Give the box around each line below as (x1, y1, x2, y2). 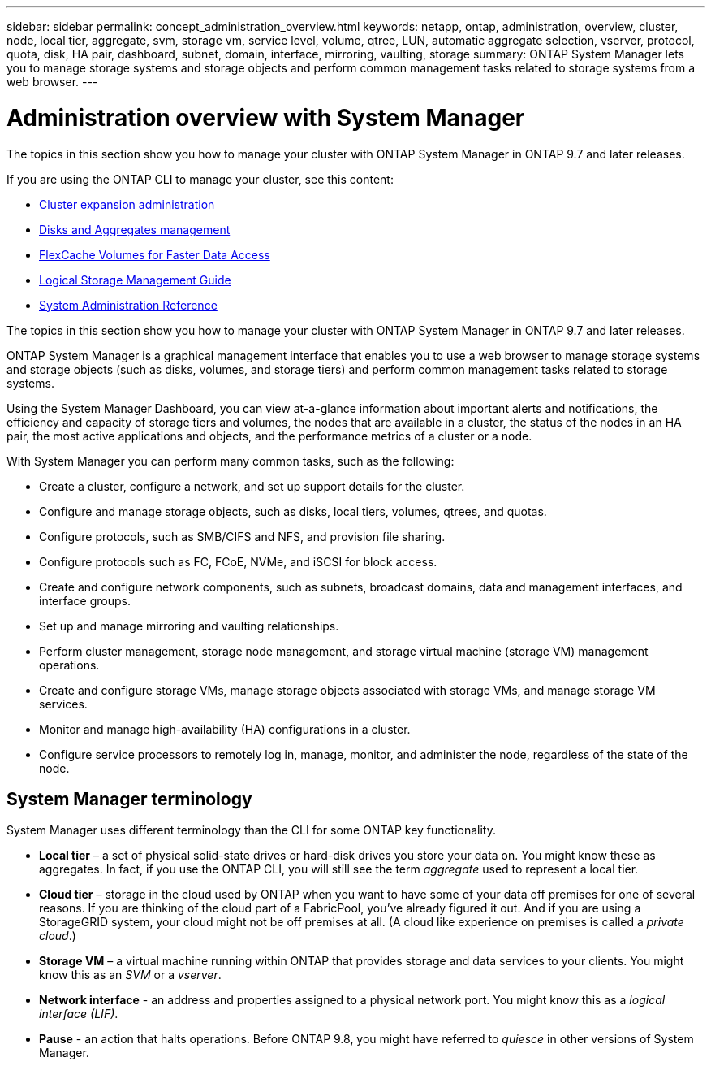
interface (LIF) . (39, 1007, 118, 1021)
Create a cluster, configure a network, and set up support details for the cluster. (39, 479, 465, 493)
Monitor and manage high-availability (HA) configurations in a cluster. (39, 721, 411, 736)
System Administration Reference (39, 297, 218, 312)
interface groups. (39, 593, 131, 608)
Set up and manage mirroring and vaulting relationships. (39, 618, 339, 633)
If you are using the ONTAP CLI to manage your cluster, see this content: (6, 171, 394, 186)
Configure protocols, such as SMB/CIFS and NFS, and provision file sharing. (39, 529, 446, 544)
